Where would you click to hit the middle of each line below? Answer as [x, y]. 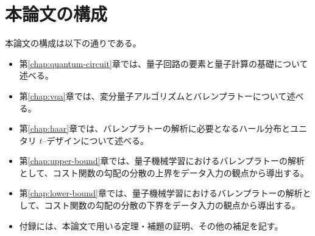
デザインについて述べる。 [98, 140]
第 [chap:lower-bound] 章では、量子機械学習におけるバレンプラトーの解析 [161, 193]
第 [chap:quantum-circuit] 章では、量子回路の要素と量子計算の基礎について [164, 63]
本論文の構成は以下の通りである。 [73, 43]
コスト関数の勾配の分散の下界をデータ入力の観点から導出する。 [172, 205]
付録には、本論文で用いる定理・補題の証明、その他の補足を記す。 [151, 225]
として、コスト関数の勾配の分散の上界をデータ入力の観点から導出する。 [164, 172]
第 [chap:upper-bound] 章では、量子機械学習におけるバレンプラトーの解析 [162, 161]
